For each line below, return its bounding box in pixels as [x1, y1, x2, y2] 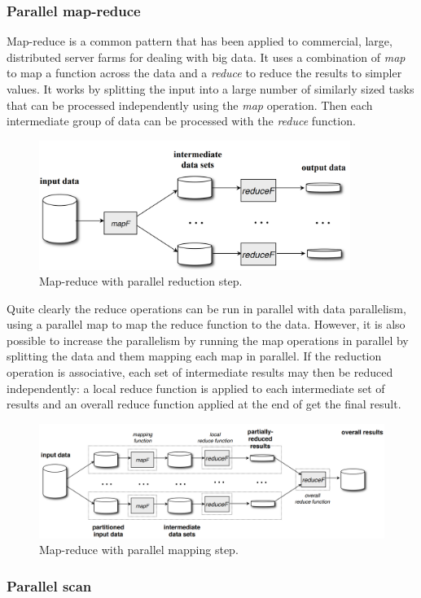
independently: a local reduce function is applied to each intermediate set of [7, 379, 385, 396]
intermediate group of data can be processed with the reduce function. [7, 112, 356, 129]
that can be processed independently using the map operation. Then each [7, 96, 373, 113]
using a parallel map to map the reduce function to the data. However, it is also [7, 316, 406, 333]
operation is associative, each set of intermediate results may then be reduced [7, 364, 393, 381]
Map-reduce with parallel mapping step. [39, 541, 239, 558]
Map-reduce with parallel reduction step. [39, 273, 243, 290]
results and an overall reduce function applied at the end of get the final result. [7, 395, 401, 412]
